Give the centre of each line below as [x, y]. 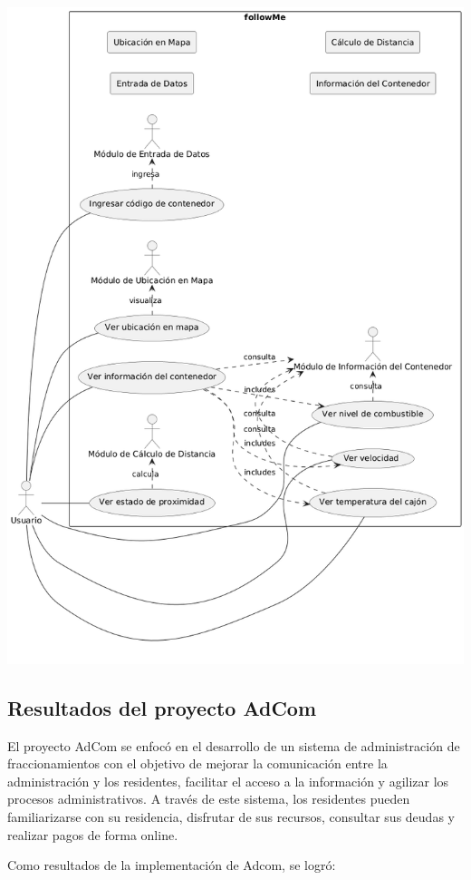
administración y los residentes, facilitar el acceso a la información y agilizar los [228, 781]
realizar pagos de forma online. [93, 834]
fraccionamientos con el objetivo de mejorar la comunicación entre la [197, 763]
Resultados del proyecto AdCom [162, 707]
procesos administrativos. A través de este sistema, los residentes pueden [209, 799]
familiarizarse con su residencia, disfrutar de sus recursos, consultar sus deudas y [231, 816]
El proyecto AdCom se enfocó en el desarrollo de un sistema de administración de [234, 745]
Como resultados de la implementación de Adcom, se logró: [172, 865]
